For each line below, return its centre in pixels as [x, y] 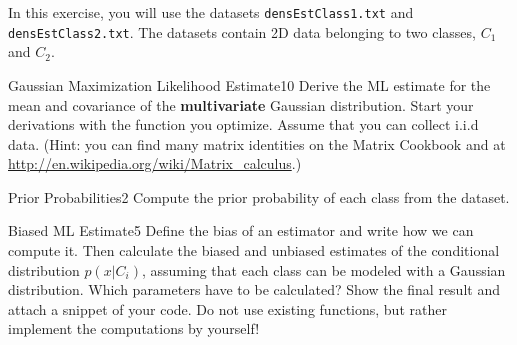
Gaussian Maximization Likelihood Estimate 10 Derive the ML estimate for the [249, 84]
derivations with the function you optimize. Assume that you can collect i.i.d [243, 124]
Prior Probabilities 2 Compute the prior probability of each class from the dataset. [259, 196]
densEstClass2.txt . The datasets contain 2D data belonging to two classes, [242, 31]
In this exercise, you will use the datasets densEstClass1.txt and [211, 12]
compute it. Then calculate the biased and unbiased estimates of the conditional [254, 250]
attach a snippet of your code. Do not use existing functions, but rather [227, 308]
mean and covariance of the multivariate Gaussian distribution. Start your [241, 104]
